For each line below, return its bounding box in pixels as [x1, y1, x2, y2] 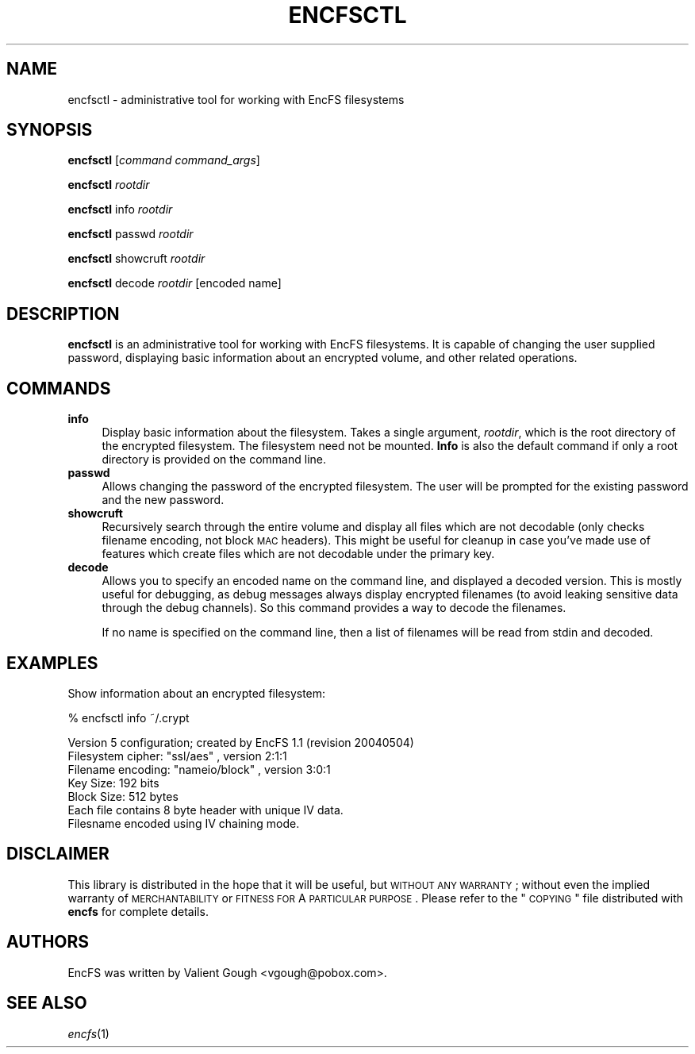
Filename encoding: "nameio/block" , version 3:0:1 [67, 762, 331, 776]
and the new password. [102, 493, 225, 507]
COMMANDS [6, 378, 111, 398]
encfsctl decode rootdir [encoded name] [67, 276, 282, 290]
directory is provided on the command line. [102, 452, 327, 467]
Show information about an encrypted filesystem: [67, 686, 326, 700]
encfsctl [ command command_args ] [67, 153, 260, 167]
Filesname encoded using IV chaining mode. [67, 816, 300, 830]
